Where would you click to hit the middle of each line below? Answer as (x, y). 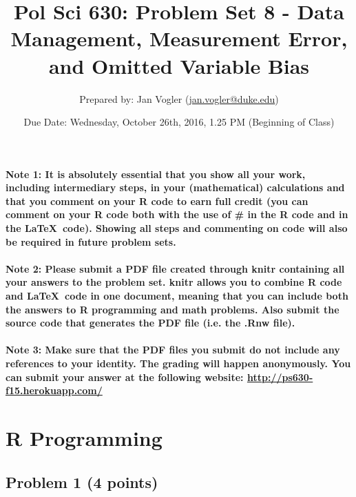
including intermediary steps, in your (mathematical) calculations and (175, 187)
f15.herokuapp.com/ (54, 390)
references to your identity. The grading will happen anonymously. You (178, 363)
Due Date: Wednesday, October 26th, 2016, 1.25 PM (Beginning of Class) (179, 122)
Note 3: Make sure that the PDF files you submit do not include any (173, 350)
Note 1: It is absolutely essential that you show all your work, (156, 174)
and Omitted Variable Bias (179, 65)
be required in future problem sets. (91, 241)
